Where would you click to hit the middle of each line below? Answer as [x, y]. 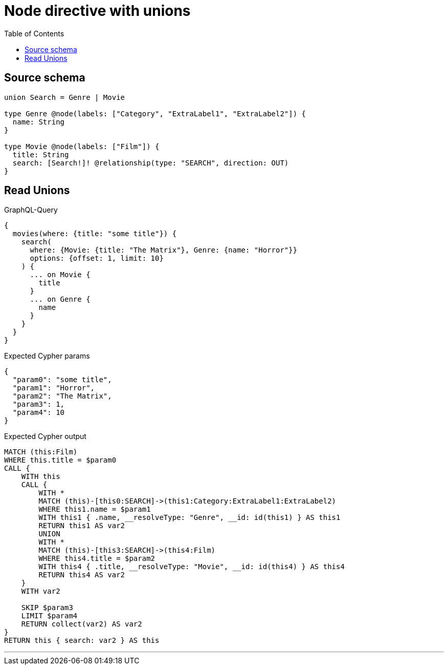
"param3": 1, [39, 404]
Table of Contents [34, 33]
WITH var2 [41, 591]
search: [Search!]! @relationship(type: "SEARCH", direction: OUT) [151, 163]
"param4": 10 [39, 413]
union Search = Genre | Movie [65, 97]
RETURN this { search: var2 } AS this [82, 641]
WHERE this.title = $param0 [60, 460]
